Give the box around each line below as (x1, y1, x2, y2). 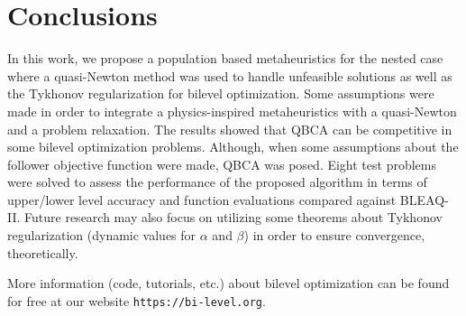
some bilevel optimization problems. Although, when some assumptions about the (7, 137, 459, 156)
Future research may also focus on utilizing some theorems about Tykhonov (24, 208, 443, 227)
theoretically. (7, 243, 78, 262)
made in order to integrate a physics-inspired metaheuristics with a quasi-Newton (7, 101, 457, 120)
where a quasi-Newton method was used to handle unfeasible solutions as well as (7, 66, 452, 85)
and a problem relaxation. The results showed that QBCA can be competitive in (7, 119, 452, 138)
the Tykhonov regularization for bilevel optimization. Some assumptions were (7, 84, 434, 103)
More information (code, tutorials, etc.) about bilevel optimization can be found (7, 274, 450, 293)
